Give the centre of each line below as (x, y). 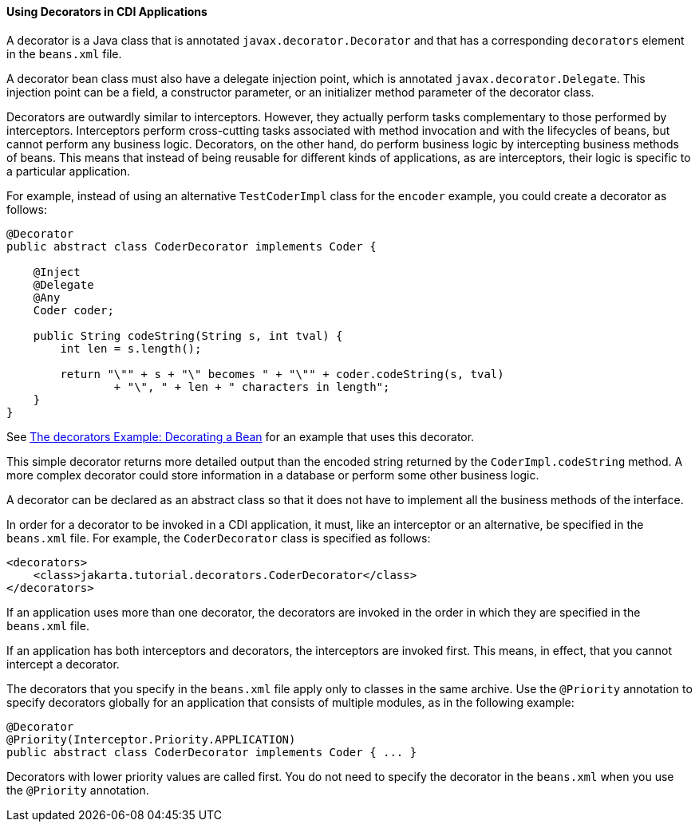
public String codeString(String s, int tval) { (188, 335)
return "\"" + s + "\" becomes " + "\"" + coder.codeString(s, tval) (282, 374)
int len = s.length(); (131, 348)
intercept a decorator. (63, 664)
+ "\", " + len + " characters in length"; (252, 386)
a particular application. (69, 171)
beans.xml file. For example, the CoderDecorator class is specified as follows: (219, 538)
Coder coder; (73, 310)
